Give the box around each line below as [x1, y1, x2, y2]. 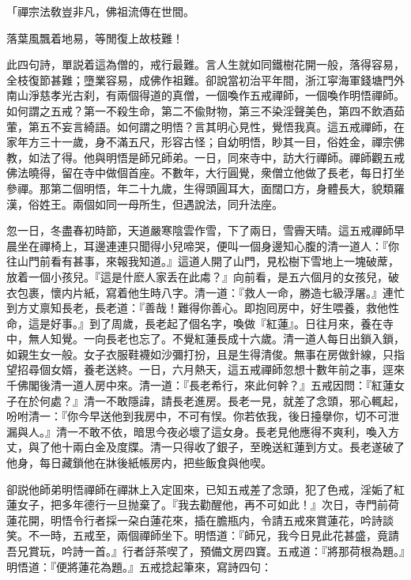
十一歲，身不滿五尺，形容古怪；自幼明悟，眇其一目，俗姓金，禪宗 [50, 134, 394, 150]
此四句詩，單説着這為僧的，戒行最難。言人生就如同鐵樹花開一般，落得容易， [6, 56, 405, 73]
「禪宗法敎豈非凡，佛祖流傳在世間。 [6, 3, 194, 19]
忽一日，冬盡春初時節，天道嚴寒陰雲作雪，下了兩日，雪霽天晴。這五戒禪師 [6, 222, 394, 239]
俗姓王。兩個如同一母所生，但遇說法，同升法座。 [28, 195, 283, 212]
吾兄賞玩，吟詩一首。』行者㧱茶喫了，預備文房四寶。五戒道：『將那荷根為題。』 [6, 543, 405, 559]
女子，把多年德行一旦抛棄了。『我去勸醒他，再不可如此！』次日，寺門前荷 [17, 496, 399, 513]
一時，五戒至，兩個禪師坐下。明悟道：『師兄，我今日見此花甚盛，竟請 [39, 527, 399, 544]
